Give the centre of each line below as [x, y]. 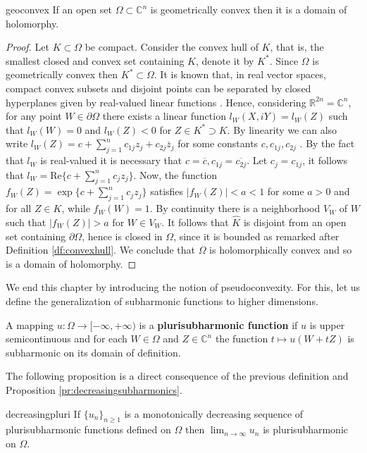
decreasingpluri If [43, 413]
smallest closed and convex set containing [95, 60]
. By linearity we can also [282, 129]
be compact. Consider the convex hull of [172, 47]
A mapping [30, 324]
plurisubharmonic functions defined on [88, 429]
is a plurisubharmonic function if [218, 324]
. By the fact [327, 143]
